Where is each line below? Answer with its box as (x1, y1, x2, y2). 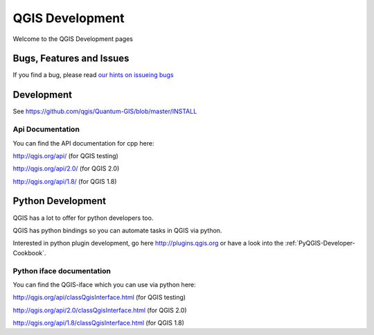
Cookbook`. (12, 248, 46, 257)
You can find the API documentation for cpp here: (12, 139, 155, 147)
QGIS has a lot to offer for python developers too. (12, 214, 154, 222)
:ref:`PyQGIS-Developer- (285, 239, 356, 248)
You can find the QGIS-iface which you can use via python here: (12, 280, 197, 289)
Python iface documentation (12, 266, 111, 275)
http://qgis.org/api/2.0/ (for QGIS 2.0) (12, 164, 120, 173)
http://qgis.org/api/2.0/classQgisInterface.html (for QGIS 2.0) (12, 306, 187, 314)
